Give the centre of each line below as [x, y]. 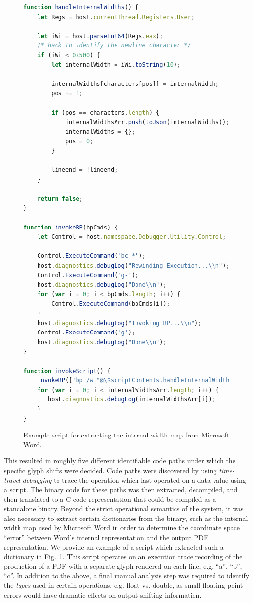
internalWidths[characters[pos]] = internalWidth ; [135, 84]
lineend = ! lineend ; [85, 170]
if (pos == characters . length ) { [106, 113]
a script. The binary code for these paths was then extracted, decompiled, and [121, 489]
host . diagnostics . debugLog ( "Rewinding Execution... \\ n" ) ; [133, 266]
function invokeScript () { [67, 371]
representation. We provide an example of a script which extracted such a [114, 547]
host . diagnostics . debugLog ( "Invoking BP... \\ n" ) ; [119, 323]
